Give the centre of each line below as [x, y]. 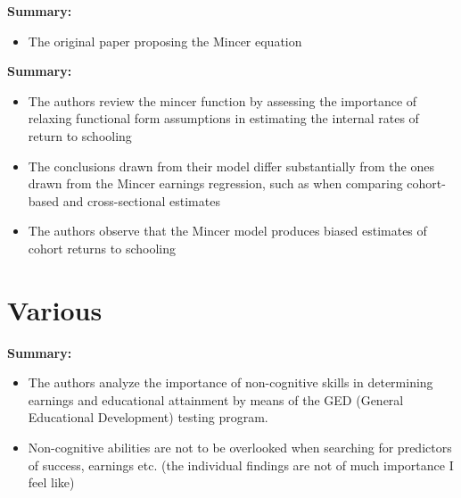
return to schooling [80, 135]
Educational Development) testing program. [148, 417]
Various [55, 309]
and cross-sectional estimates [141, 200]
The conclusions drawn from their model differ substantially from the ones [231, 166]
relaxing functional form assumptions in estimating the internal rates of [223, 118]
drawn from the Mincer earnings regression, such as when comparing [215, 183]
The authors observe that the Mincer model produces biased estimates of [227, 231]
